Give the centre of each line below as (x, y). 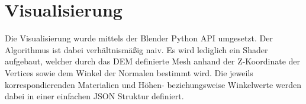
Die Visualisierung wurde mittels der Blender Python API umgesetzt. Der (139, 38)
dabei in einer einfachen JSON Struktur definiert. (94, 96)
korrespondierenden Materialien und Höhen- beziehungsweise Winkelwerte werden (153, 84)
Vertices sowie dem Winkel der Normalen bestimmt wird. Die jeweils (129, 72)
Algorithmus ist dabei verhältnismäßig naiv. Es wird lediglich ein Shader (136, 49)
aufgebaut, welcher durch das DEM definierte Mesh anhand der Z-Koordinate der (152, 61)
